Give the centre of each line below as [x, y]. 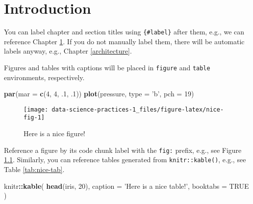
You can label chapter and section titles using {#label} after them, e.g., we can [124, 32]
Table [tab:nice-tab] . [34, 169]
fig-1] [34, 118]
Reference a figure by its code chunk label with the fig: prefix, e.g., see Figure [123, 150]
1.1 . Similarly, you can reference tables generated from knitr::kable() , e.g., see [125, 160]
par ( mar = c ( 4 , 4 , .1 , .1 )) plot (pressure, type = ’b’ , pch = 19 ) [99, 94]
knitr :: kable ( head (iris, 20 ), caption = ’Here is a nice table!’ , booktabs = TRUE [126, 186]
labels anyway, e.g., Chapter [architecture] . [68, 51]
